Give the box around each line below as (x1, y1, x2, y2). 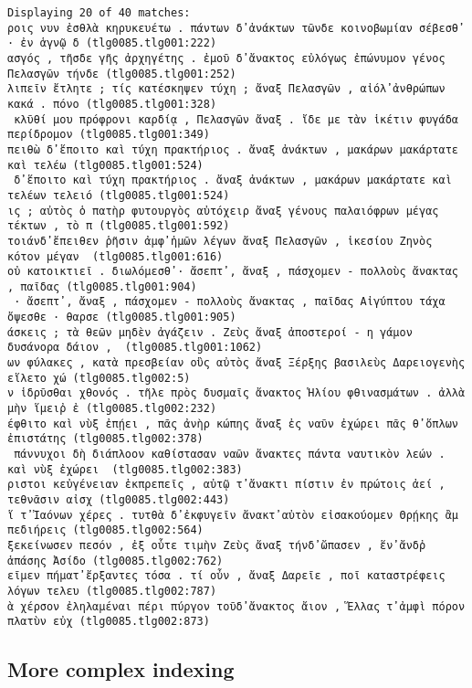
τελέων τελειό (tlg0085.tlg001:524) (7, 188, 230, 202)
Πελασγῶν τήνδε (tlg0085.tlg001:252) (7, 67, 236, 80)
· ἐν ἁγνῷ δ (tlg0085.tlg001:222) (7, 37, 217, 50)
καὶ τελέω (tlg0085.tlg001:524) (7, 158, 204, 172)
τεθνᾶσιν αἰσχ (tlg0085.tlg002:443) (7, 493, 230, 506)
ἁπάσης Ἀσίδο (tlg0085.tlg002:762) (7, 554, 224, 567)
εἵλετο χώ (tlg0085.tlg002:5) (7, 371, 191, 385)
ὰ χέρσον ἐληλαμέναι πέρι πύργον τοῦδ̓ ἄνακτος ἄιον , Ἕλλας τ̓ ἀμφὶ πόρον (7, 599, 466, 613)
